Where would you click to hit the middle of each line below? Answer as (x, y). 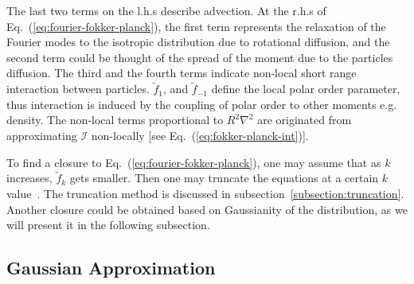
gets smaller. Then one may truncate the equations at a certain (224, 178)
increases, (29, 178)
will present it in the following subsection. (108, 225)
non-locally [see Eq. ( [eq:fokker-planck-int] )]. (200, 135)
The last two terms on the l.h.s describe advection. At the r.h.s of (166, 10)
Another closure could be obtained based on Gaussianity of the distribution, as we (207, 209)
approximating (42, 135)
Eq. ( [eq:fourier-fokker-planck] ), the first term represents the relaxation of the (196, 26)
